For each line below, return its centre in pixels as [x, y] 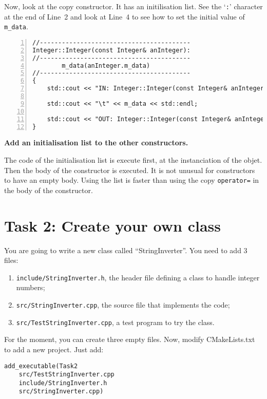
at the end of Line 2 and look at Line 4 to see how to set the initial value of [125, 16]
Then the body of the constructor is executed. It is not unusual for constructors [130, 170]
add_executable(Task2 [41, 366]
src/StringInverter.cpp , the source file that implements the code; [123, 305]
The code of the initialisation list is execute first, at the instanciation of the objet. [133, 160]
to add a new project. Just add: [54, 349]
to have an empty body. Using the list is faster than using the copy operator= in [132, 180]
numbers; [31, 287]
